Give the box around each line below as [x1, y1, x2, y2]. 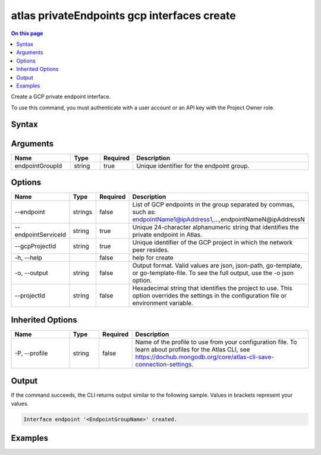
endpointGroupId [14, 161, 62, 170]
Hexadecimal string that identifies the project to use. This [132, 284, 292, 293]
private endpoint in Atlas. [132, 231, 202, 239]
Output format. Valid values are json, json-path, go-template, [132, 262, 303, 270]
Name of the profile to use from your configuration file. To [135, 338, 297, 346]
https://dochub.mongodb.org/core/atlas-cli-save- [135, 353, 275, 361]
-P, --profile [14, 349, 48, 357]
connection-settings [135, 360, 192, 368]
